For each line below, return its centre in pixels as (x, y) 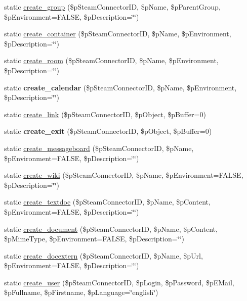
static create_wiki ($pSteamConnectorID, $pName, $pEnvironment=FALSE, (124, 175)
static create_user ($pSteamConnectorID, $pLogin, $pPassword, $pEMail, (119, 282)
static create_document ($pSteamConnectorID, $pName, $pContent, (111, 229)
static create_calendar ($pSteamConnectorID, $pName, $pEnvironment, (120, 87)
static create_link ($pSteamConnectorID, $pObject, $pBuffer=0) (105, 114)
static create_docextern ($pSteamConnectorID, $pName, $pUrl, (104, 255)
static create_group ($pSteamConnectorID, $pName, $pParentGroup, (112, 7)
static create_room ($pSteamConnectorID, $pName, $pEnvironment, (111, 60)
